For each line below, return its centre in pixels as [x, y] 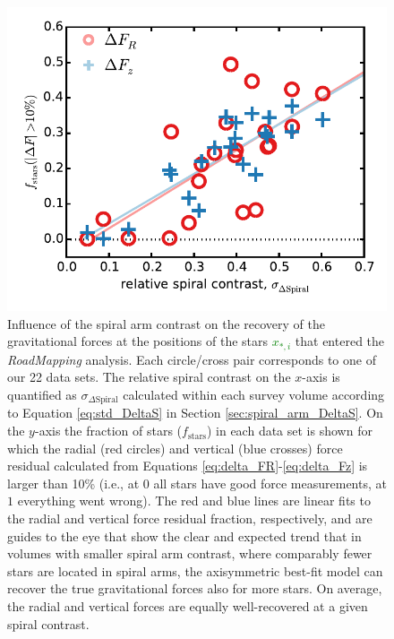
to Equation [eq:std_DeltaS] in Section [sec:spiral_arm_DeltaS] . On [195, 413]
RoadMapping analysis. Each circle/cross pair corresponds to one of [192, 359]
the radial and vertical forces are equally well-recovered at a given [188, 606]
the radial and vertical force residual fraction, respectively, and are [190, 518]
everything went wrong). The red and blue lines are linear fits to [194, 501]
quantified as [42, 395]
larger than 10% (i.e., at [73, 483]
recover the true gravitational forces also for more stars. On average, [195, 588]
